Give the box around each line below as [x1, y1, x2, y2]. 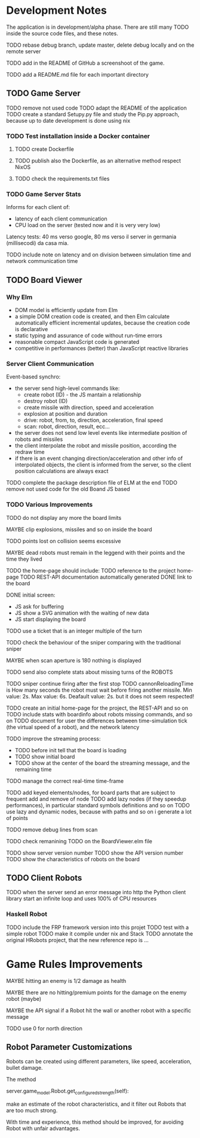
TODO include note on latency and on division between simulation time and [6, 251, 191, 258]
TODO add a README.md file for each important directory [6, 71, 149, 78]
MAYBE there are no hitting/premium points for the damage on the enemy [6, 989, 187, 996]
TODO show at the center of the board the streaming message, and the [14, 759, 190, 767]
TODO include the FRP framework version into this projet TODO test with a [6, 924, 189, 931]
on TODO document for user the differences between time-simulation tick [6, 717, 187, 724]
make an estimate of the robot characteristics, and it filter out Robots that [6, 1100, 186, 1108]
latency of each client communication [14, 215, 107, 222]
